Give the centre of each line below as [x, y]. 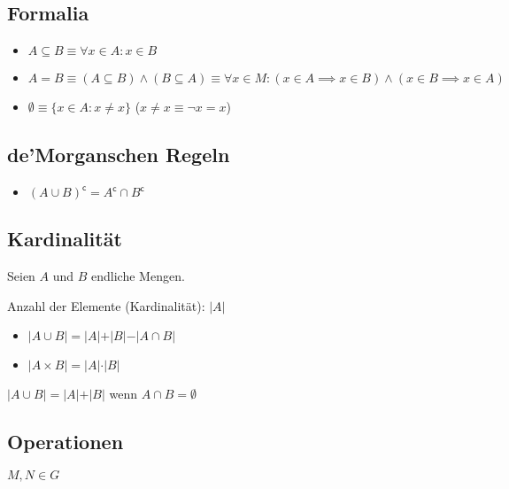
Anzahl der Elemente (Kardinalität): [106, 305]
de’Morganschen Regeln [119, 155]
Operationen [66, 442]
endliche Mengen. [138, 276]
